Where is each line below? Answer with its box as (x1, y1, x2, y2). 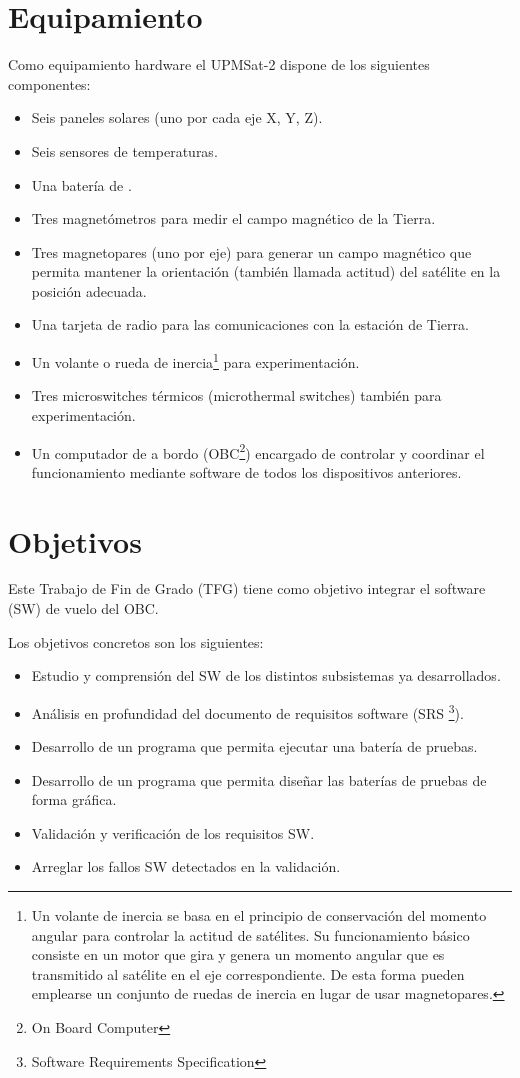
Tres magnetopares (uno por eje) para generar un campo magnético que (31, 241, 472, 262)
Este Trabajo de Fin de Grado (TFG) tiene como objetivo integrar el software (8, 578, 486, 599)
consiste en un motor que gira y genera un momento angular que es (31, 944, 445, 965)
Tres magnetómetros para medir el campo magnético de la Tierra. (31, 208, 436, 229)
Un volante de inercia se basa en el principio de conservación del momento (31, 905, 487, 926)
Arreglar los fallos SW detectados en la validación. (31, 856, 341, 877)
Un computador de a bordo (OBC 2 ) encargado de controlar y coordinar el (31, 439, 485, 463)
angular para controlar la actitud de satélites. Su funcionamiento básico (31, 924, 470, 945)
